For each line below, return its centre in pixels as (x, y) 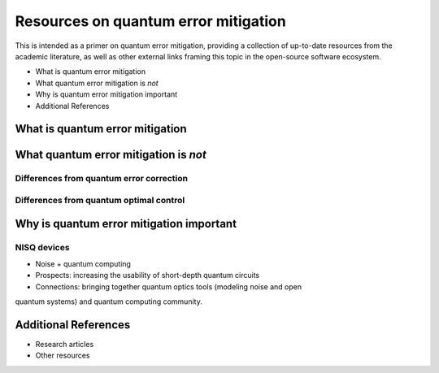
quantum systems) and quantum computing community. (109, 301)
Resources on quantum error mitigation (150, 21)
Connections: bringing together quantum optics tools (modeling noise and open (169, 286)
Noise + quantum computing (83, 263)
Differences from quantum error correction (102, 179)
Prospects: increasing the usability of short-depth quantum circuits (148, 275)
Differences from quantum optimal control (100, 200)
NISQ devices (42, 248)
